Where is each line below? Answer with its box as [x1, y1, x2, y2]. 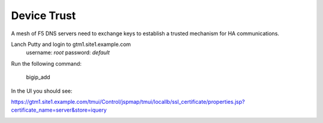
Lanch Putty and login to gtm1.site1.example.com [11, 41, 131, 48]
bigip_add [26, 73, 50, 81]
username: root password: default [26, 49, 110, 56]
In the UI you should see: [11, 87, 73, 94]
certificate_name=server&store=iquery [11, 106, 107, 113]
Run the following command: [11, 60, 82, 67]
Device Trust [11, 9, 76, 22]
